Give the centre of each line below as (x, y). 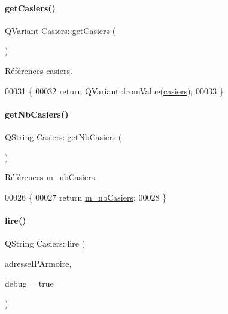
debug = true (29, 283)
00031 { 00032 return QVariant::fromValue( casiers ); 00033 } (114, 90)
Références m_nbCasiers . (51, 177)
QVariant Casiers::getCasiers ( (60, 30)
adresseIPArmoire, (38, 263)
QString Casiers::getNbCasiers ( (63, 136)
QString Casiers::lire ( (45, 243)
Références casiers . (39, 70)
